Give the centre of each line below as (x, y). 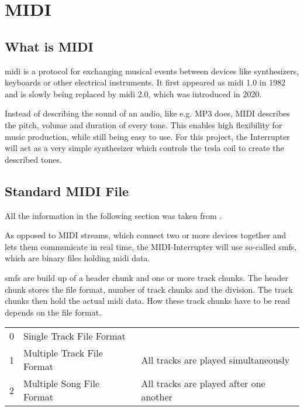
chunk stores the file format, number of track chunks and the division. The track (149, 289)
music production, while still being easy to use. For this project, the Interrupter (147, 136)
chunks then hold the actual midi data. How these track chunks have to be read (147, 301)
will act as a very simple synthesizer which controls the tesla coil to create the (144, 148)
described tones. (33, 159)
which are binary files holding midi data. (77, 258)
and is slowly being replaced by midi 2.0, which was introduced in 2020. (133, 93)
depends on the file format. (53, 312)
